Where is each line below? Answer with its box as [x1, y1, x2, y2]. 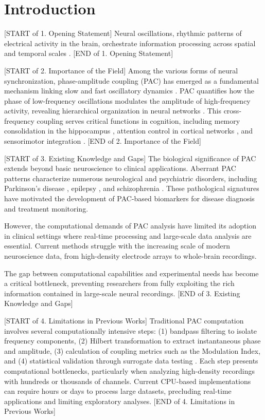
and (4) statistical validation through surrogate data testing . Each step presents [4, 355, 258, 366]
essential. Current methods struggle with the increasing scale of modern [4, 240, 230, 251]
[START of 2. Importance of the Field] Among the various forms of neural [4, 65, 238, 75]
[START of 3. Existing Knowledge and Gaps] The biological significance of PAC [4, 152, 256, 163]
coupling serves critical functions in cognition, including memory [37, 115, 240, 126]
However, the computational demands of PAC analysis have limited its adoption [4, 220, 257, 231]
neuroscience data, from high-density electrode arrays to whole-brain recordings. [4, 251, 257, 261]
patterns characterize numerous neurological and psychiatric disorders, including [4, 173, 257, 183]
